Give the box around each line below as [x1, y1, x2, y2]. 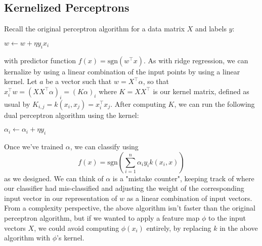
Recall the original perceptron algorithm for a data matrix [4, 23, 185, 34]
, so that [143, 76, 169, 87]
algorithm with [4, 232, 51, 243]
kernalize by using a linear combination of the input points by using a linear [4, 66, 240, 76]
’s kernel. [57, 232, 84, 243]
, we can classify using [70, 141, 139, 151]
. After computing [110, 98, 166, 109]
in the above [220, 222, 258, 233]
